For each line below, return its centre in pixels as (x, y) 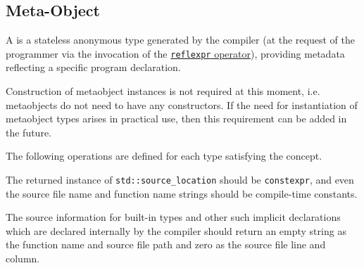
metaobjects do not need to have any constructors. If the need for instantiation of (182, 104)
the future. (29, 132)
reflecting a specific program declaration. (93, 67)
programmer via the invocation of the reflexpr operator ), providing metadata (175, 53)
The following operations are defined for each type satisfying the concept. (164, 156)
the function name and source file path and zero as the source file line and (166, 244)
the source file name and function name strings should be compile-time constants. (182, 193)
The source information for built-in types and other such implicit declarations (173, 217)
